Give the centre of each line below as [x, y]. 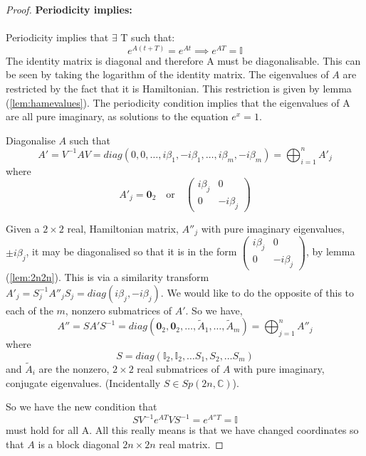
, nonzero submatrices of [119, 310]
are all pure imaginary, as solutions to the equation [117, 116]
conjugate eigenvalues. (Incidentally [83, 382]
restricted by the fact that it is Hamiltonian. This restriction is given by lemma [179, 88]
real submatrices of [178, 368]
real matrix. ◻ [191, 444]
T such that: [148, 37]
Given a [23, 228]
